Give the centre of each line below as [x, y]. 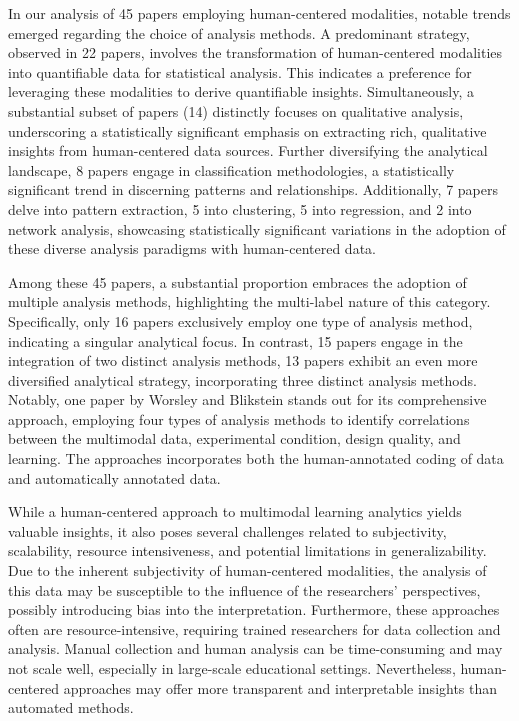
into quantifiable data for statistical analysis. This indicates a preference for [240, 71]
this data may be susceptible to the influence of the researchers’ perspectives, [244, 589]
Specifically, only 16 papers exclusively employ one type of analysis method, [240, 320]
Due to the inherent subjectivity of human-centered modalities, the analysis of [247, 570]
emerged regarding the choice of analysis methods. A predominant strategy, [239, 32]
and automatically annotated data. [114, 477]
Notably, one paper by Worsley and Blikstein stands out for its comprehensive [247, 399]
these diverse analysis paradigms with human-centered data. [192, 248]
